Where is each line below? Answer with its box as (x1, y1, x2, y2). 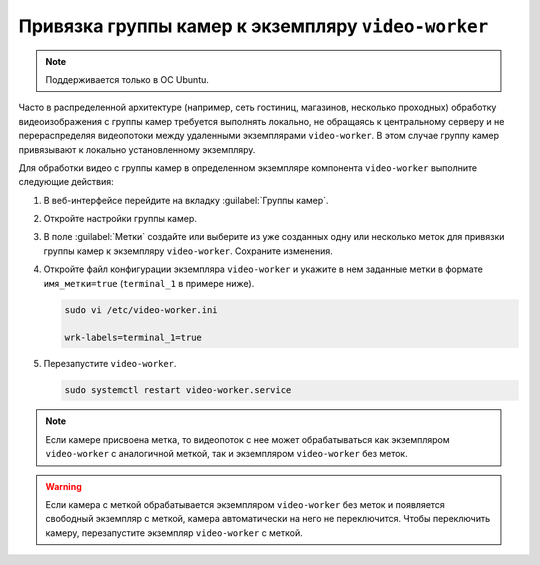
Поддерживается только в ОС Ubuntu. (45, 73, 210, 85)
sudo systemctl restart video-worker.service (64, 385, 292, 396)
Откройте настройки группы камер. (43, 213, 197, 225)
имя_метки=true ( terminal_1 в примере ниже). (43, 277, 255, 289)
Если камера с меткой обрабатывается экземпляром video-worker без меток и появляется (45, 498, 445, 510)
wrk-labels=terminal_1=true (64, 332, 202, 344)
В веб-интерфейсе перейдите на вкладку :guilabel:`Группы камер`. (43, 194, 329, 206)
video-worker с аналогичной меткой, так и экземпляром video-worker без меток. (45, 448, 409, 460)
